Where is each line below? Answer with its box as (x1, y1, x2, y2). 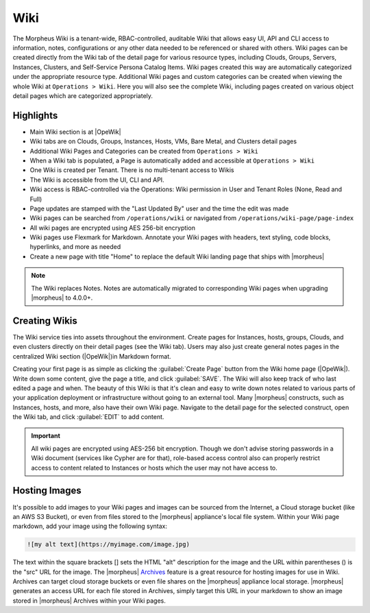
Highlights (12, 110, 58, 121)
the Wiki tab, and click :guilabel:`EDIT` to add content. (12, 413, 164, 421)
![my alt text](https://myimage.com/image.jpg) (27, 540, 190, 549)
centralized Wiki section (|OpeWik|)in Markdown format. (12, 352, 171, 360)
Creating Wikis (12, 315, 78, 326)
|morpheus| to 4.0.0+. (31, 293, 93, 302)
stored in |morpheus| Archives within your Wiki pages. (12, 597, 166, 605)
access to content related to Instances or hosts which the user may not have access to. (31, 464, 277, 472)
